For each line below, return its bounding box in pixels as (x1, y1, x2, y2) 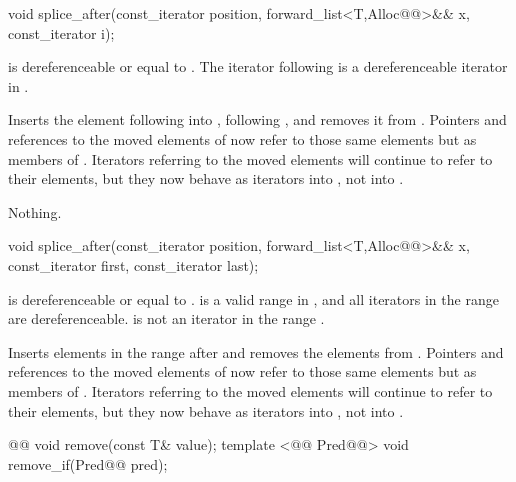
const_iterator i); (8, 22, 115, 43)
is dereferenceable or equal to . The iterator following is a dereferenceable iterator (8, 56, 508, 77)
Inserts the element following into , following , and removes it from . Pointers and (8, 109, 507, 130)
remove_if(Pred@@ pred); (8, 453, 168, 474)
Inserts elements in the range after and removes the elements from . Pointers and (8, 341, 504, 362)
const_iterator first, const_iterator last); (8, 254, 259, 275)
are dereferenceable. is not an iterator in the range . (8, 308, 325, 329)
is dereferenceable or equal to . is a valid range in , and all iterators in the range (8, 288, 499, 309)
